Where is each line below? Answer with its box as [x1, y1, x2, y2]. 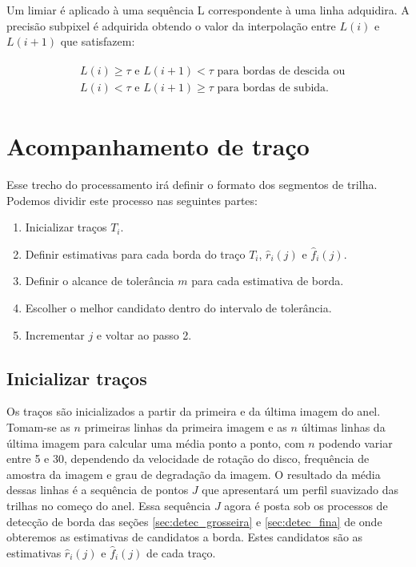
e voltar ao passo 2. [96, 326, 192, 343]
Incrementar [25, 326, 85, 343]
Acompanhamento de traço [6, 130, 310, 163]
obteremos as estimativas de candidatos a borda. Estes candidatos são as [6, 529, 363, 545]
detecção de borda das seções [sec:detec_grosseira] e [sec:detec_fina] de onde [6, 513, 382, 529]
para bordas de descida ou [217, 65, 346, 77]
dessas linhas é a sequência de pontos [6, 481, 189, 498]
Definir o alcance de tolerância [25, 272, 174, 289]
